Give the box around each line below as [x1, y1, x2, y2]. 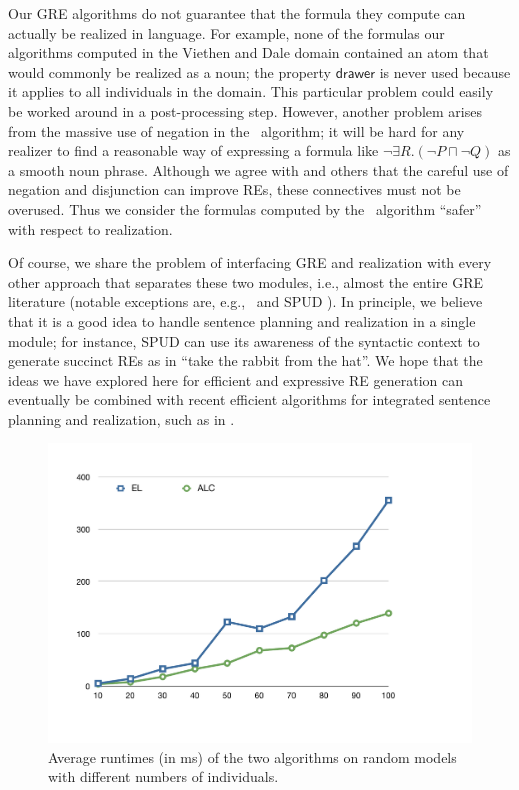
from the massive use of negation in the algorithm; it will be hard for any [8, 120, 465, 141]
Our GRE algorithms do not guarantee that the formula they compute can [8, 3, 466, 23]
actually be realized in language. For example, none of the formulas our [8, 22, 445, 43]
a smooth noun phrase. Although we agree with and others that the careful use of [8, 159, 509, 180]
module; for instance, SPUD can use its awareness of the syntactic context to [8, 330, 480, 351]
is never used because [379, 61, 511, 82]
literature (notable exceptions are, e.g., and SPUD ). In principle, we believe [8, 291, 483, 312]
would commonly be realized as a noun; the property [8, 61, 331, 82]
